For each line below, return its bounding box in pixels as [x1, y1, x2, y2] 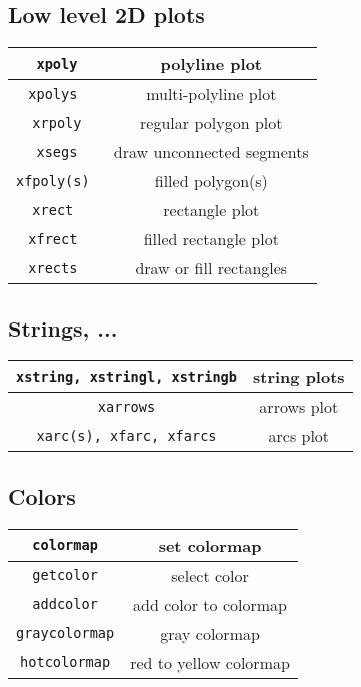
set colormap [158, 533, 262, 557]
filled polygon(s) [154, 169, 268, 193]
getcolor [32, 567, 98, 584]
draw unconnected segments [113, 140, 309, 164]
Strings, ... [8, 312, 118, 343]
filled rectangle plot [143, 227, 279, 251]
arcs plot [268, 424, 330, 448]
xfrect [28, 230, 78, 247]
